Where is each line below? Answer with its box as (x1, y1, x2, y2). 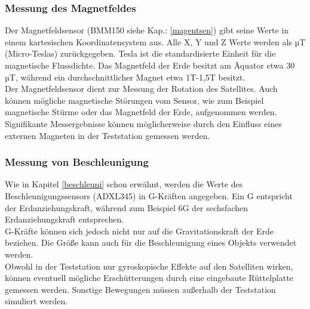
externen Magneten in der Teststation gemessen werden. (5, 129, 210, 141)
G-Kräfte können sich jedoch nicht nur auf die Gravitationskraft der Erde (5, 224, 274, 237)
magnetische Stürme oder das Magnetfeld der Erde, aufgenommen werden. (5, 106, 277, 118)
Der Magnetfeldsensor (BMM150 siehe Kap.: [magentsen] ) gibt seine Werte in (5, 24, 288, 36)
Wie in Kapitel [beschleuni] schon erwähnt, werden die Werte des (5, 178, 243, 190)
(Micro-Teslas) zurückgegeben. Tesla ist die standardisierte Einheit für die (5, 47, 276, 60)
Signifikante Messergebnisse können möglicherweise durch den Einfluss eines (5, 117, 282, 129)
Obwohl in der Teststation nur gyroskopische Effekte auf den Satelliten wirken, (5, 259, 293, 272)
